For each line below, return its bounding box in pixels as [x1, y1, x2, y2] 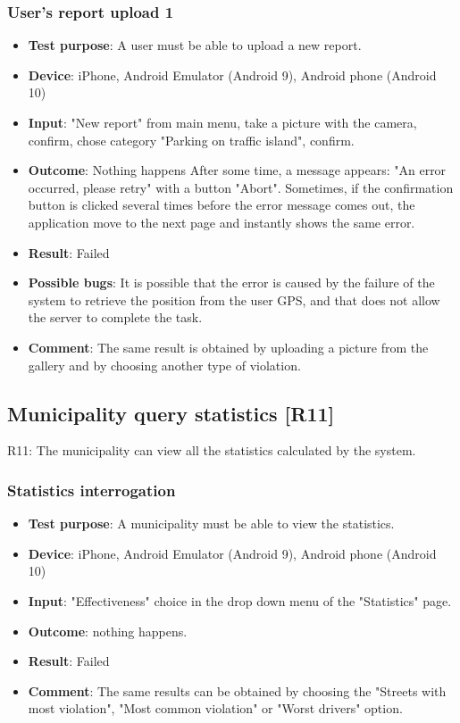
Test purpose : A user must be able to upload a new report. [28, 36, 362, 54]
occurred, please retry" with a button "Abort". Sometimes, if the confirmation [28, 178, 454, 196]
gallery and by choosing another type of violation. [28, 355, 301, 374]
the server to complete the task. [28, 308, 203, 327]
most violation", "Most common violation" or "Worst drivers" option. [28, 699, 403, 718]
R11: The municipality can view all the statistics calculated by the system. [7, 441, 416, 460]
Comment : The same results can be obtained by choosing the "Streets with [28, 681, 447, 700]
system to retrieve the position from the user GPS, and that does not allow [28, 290, 440, 309]
